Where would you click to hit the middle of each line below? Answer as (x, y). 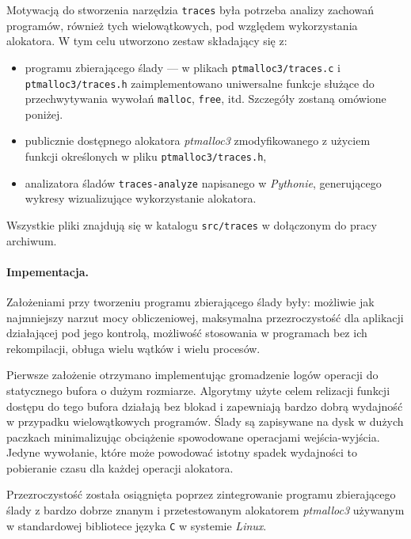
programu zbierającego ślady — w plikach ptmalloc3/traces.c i (183, 67)
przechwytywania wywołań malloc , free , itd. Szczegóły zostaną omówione (205, 99)
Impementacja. (48, 271)
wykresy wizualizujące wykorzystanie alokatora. (141, 198)
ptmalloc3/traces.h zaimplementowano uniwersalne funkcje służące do (200, 83)
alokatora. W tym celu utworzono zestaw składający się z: (147, 41)
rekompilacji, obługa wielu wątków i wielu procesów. (133, 348)
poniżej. (44, 114)
